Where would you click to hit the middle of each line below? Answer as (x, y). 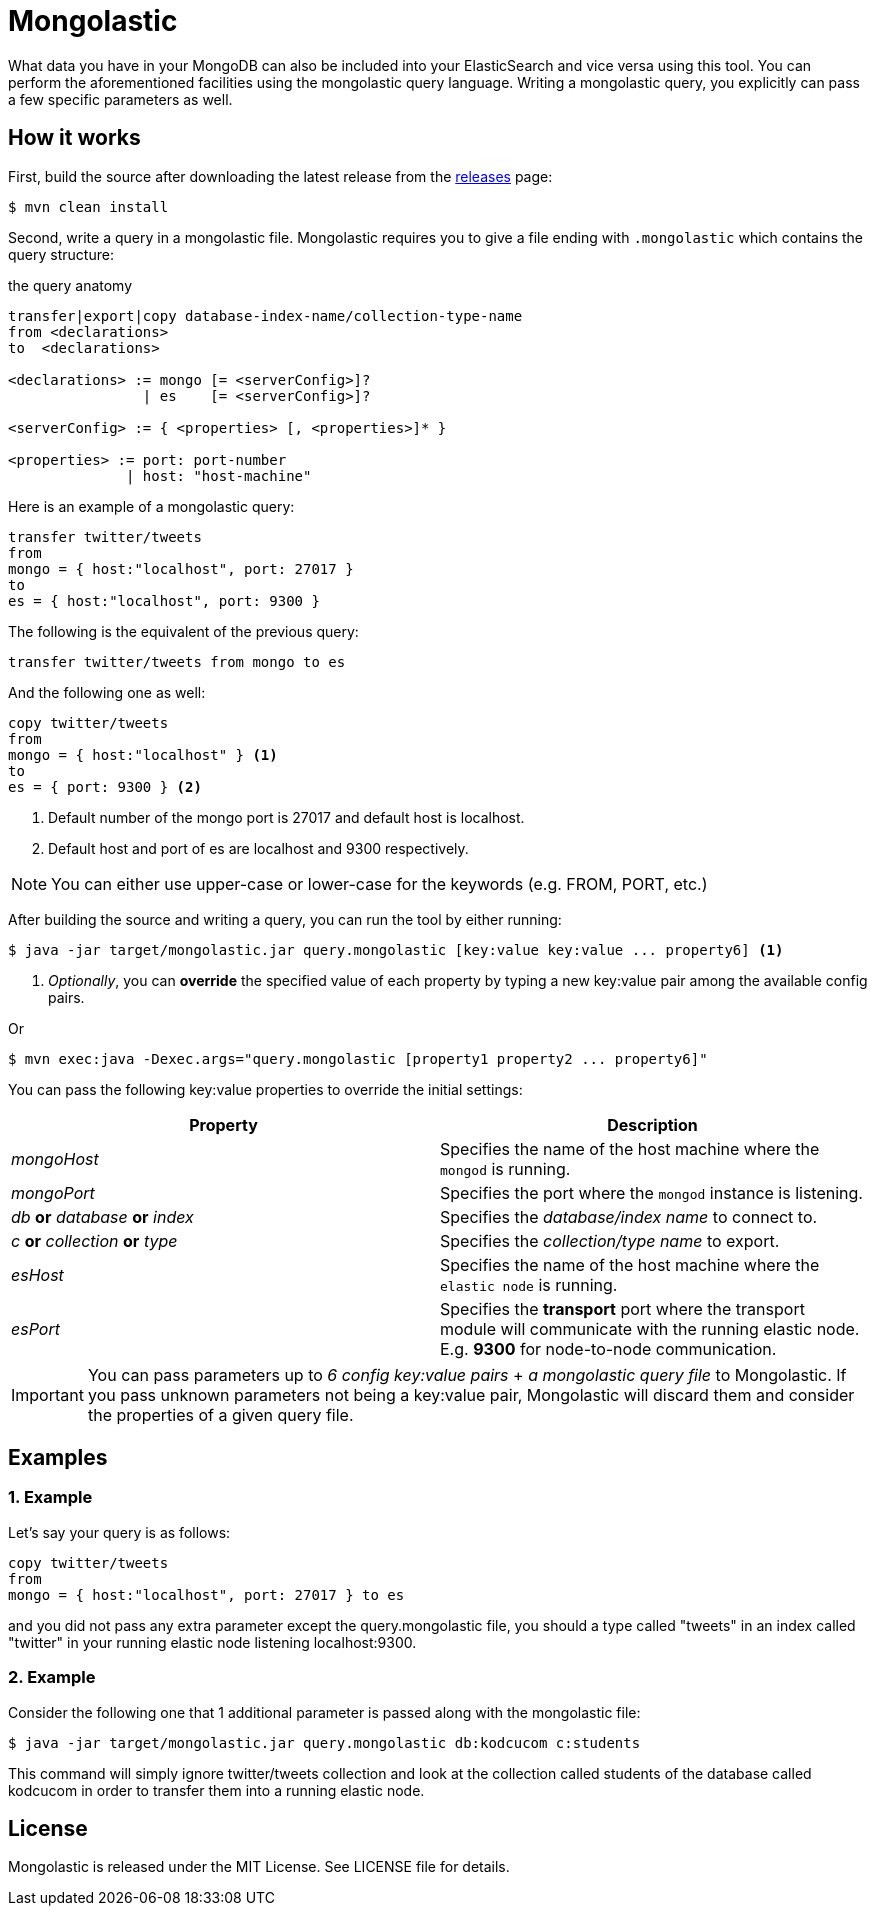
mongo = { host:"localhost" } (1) (143, 754)
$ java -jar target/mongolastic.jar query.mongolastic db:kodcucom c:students (324, 1742)
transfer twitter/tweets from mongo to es (177, 661)
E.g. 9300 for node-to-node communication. (608, 1348)
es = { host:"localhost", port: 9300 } (164, 600)
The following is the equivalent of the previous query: (183, 631)
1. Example (50, 1497)
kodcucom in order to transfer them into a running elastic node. (216, 1790)
